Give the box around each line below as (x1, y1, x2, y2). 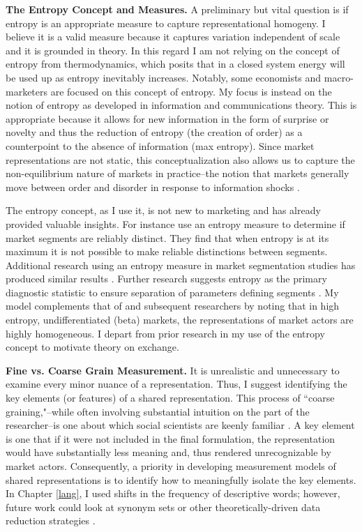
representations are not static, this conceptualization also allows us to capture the (6, 152, 355, 167)
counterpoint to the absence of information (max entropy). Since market (6, 138, 315, 153)
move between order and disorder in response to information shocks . (6, 179, 300, 194)
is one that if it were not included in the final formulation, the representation (6, 431, 335, 446)
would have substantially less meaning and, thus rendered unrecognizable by (6, 445, 331, 459)
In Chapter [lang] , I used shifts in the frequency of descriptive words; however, (6, 486, 340, 501)
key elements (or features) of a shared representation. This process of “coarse (6, 390, 335, 405)
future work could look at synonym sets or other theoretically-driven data (6, 499, 321, 514)
